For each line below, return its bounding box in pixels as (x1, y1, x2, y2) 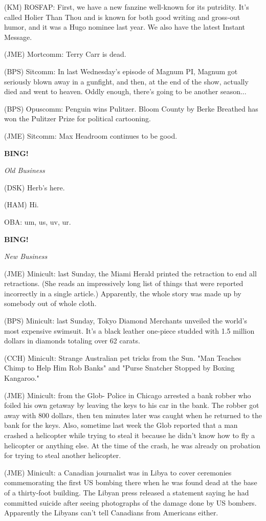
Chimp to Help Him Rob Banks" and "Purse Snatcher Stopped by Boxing (4, 362, 235, 373)
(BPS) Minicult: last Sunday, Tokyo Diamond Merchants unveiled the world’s (4, 315, 248, 326)
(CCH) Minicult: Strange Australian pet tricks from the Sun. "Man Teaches (4, 352, 241, 363)
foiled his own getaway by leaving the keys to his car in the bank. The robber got (4, 400, 259, 410)
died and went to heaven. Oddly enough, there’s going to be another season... (4, 86, 247, 97)
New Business (4, 251, 48, 262)
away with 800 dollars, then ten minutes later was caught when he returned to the (4, 409, 262, 420)
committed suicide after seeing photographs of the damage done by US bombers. (4, 497, 257, 508)
